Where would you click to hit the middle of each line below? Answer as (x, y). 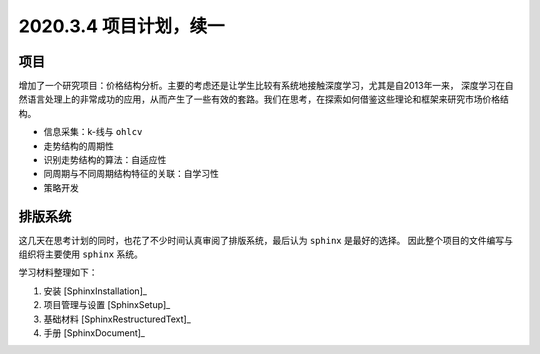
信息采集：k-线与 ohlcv (93, 132)
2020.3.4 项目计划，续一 (121, 26)
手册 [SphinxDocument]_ (94, 333)
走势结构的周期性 (78, 146)
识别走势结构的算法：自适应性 (105, 160)
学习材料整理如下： (58, 272)
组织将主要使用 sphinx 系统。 (81, 254)
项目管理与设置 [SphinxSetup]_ (107, 305)
